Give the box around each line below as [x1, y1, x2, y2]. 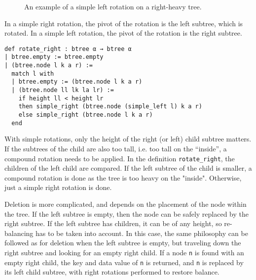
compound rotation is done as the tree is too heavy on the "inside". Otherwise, [4, 172, 242, 183]
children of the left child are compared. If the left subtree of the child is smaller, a [4, 163, 252, 173]
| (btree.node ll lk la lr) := [11, 87, 114, 94]
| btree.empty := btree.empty [4, 53, 104, 61]
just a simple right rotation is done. [4, 182, 112, 192]
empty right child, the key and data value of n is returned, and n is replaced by [4, 257, 244, 267]
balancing [4, 228, 34, 238]
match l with [11, 70, 54, 77]
